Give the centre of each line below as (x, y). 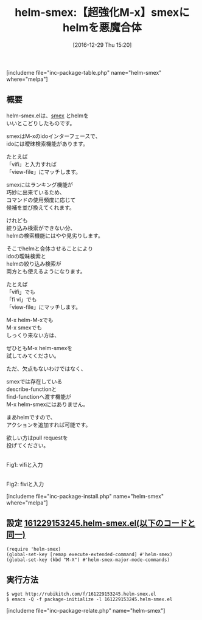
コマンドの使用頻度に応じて (41, 200)
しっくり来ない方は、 (33, 335)
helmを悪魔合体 (102, 28)
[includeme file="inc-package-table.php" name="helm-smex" (84, 72)
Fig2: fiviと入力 (25, 484)
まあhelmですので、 (31, 417)
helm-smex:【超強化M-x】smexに (102, 12)
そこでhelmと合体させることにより (50, 248)
